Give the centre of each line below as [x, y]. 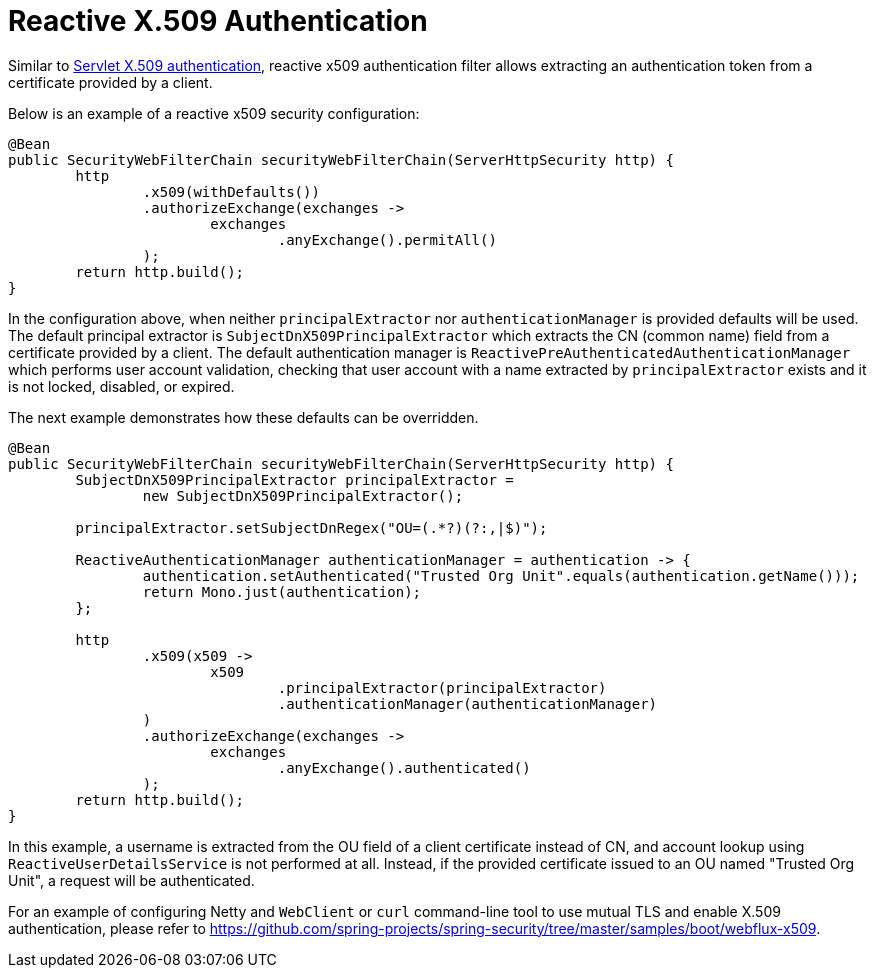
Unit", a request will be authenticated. [131, 880]
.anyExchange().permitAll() [387, 239]
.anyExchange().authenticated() [404, 767]
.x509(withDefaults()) [231, 191]
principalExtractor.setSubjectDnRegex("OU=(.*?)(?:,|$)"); [311, 527]
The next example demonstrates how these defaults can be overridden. [243, 417]
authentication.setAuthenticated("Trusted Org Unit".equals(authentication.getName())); [501, 575]
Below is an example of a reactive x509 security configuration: [214, 113]
